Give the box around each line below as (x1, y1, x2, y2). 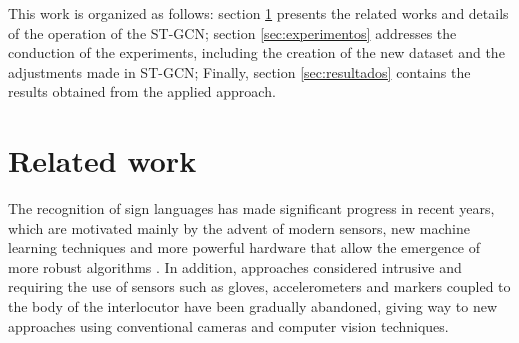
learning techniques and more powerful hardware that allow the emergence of (8, 237, 481, 258)
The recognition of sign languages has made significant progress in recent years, (8, 198, 495, 219)
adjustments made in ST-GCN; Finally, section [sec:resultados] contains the (8, 61, 471, 82)
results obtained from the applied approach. (8, 81, 276, 102)
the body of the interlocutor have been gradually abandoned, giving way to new (8, 296, 498, 317)
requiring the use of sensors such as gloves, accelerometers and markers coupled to (8, 276, 511, 297)
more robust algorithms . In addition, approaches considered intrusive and (8, 256, 462, 277)
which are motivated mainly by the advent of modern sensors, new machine (8, 217, 470, 238)
